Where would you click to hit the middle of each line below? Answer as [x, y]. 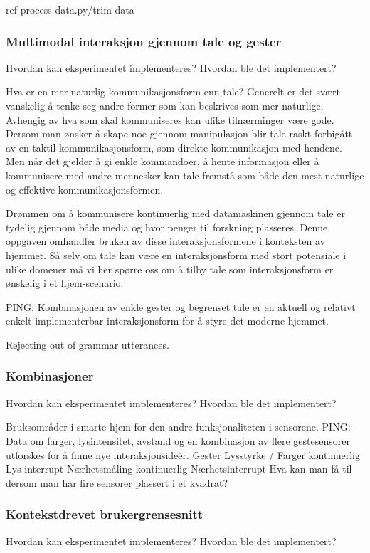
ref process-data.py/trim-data [70, 9]
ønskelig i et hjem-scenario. [65, 283]
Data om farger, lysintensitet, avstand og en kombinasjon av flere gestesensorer [178, 440]
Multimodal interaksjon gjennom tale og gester [144, 41]
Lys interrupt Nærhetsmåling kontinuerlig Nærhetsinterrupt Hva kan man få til [179, 469]
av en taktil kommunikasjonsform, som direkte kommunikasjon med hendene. [174, 147]
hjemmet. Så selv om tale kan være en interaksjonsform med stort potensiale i [176, 254]
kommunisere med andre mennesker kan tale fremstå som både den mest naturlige [185, 175]
